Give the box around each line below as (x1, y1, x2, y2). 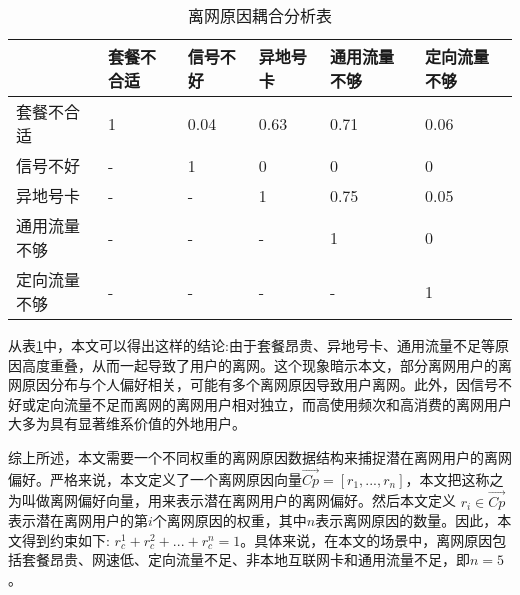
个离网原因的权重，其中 (152, 510, 307, 531)
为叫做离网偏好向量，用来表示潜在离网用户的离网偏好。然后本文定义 (8, 490, 456, 511)
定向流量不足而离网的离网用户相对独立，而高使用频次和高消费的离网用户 (35, 393, 512, 414)
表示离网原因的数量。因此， (315, 510, 498, 531)
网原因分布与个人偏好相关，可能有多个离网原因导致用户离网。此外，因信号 (8, 374, 498, 395)
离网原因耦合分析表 (187, 4, 332, 27)
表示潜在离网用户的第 (8, 510, 148, 531)
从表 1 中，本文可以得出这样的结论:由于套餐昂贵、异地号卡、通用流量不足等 (8, 335, 495, 355)
